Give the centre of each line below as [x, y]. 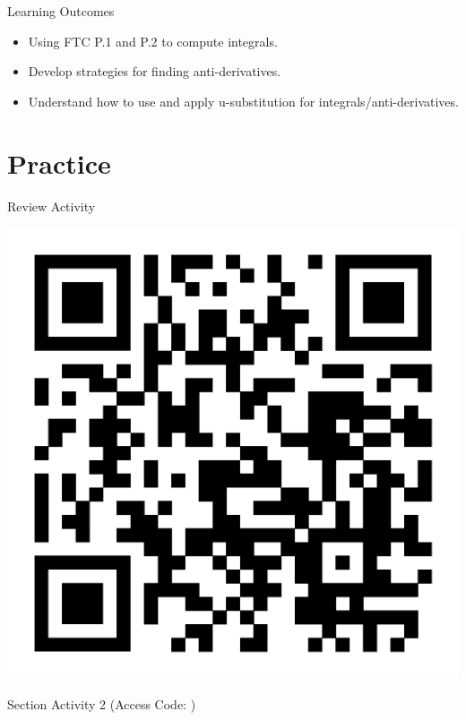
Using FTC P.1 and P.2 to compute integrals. [153, 41]
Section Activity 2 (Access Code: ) [102, 703]
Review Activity [52, 206]
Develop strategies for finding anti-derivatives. [155, 71]
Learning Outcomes [61, 11]
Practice [59, 163]
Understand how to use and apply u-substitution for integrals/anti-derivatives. [243, 101]
